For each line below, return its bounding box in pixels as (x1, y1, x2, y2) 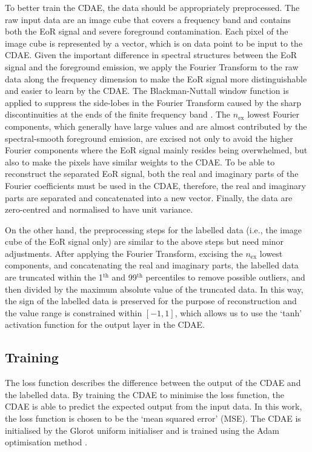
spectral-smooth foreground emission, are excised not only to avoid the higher (5, 131, 293, 144)
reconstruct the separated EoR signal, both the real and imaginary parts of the (5, 167, 299, 180)
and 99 (111, 271, 137, 284)
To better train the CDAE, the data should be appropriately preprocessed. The (5, 1, 300, 13)
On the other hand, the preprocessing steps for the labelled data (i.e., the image (5, 223, 302, 236)
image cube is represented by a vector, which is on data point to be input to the (5, 36, 303, 49)
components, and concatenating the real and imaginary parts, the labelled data (5, 259, 299, 271)
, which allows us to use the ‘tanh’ (174, 306, 302, 319)
